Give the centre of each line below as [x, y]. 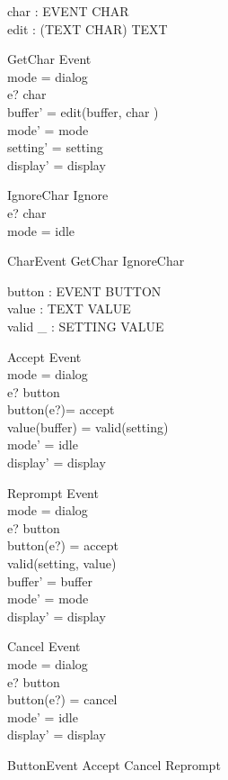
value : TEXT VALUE [69, 308]
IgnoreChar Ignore [58, 195]
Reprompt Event [53, 492]
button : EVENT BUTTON [84, 290]
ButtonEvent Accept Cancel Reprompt [114, 764]
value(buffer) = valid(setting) [88, 426]
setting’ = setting [55, 147]
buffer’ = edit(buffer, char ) [83, 111]
